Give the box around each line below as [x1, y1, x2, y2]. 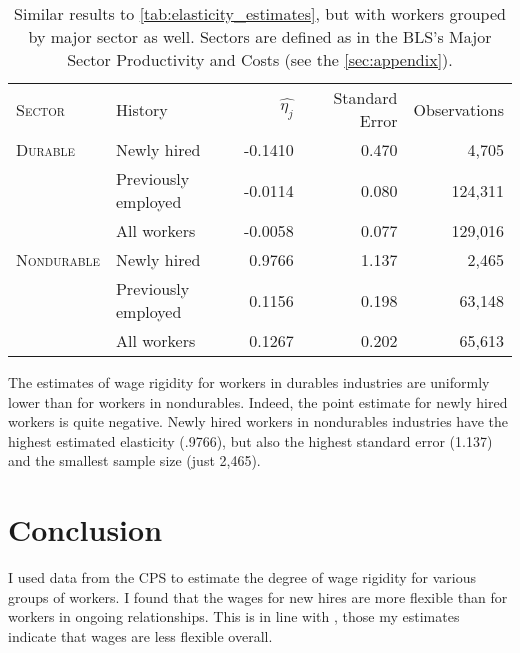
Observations [413, 97, 504, 121]
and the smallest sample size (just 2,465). [8, 450, 261, 471]
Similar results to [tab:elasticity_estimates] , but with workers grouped [14, 2, 506, 25]
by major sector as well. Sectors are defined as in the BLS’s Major [28, 25, 492, 48]
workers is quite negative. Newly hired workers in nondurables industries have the [8, 411, 509, 432]
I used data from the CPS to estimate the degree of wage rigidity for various [8, 567, 477, 588]
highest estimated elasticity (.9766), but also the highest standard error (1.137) [8, 430, 493, 451]
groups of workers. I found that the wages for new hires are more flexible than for [8, 586, 508, 607]
